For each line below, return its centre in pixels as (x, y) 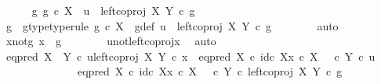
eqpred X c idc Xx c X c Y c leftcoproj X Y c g (210, 71)
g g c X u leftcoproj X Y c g (113, 10)
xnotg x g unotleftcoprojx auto (111, 41)
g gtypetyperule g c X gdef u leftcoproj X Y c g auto (172, 25)
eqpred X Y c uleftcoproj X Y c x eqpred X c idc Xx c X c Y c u (190, 56)
